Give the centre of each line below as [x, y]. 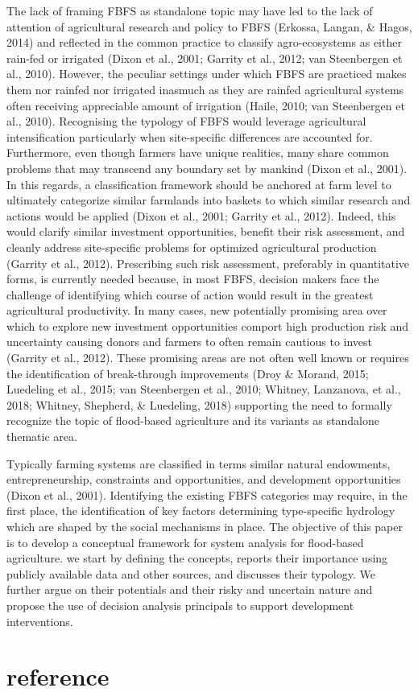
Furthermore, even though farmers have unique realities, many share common [198, 152]
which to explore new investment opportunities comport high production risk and [208, 325]
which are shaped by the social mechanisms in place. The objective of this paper [205, 526]
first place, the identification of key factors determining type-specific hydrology [201, 511]
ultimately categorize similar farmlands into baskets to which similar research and [209, 200]
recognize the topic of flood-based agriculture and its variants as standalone [193, 420]
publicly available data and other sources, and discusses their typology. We [191, 573]
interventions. [40, 621]
